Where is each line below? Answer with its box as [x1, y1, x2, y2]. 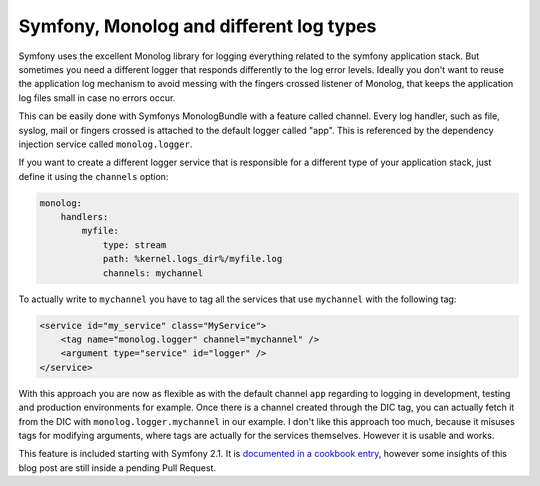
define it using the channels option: [18, 170, 169, 182]
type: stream [102, 239, 167, 250]
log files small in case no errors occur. [18, 91, 176, 104]
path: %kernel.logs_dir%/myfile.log [102, 253, 283, 265]
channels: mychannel [102, 267, 204, 279]
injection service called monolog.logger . [18, 138, 193, 150]
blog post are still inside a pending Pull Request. [18, 461, 217, 474]
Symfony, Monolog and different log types [18, 15, 377, 37]
